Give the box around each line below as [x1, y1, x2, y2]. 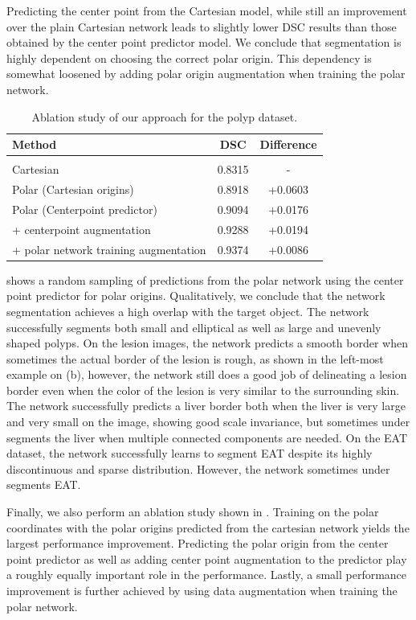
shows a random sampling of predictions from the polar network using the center [6, 271, 404, 288]
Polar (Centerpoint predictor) [12, 200, 157, 217]
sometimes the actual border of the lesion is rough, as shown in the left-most [6, 350, 384, 367]
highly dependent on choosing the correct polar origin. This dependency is [6, 49, 372, 66]
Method [12, 136, 57, 153]
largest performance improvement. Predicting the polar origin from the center [6, 535, 389, 552]
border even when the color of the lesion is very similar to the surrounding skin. [6, 381, 400, 398]
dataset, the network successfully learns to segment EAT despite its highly [6, 445, 373, 462]
